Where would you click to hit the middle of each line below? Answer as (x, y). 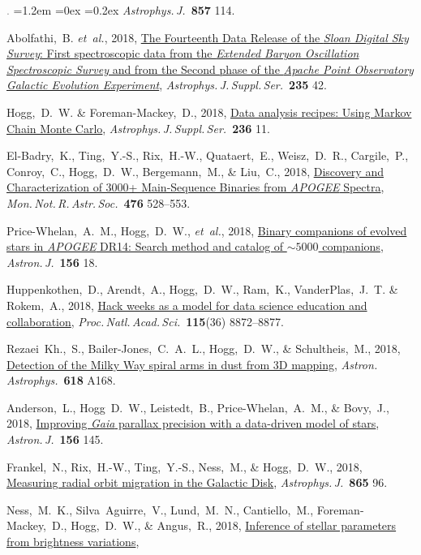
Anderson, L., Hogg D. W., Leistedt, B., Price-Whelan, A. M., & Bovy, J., (198, 407)
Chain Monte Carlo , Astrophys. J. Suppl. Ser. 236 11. (138, 128)
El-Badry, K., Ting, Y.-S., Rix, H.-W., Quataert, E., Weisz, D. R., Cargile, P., (208, 155)
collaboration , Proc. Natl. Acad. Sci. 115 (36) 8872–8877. (145, 321)
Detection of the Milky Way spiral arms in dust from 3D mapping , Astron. (192, 364)
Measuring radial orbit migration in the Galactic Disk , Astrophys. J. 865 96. (197, 482)
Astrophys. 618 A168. (61, 380)
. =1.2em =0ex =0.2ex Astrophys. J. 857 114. (121, 10)
